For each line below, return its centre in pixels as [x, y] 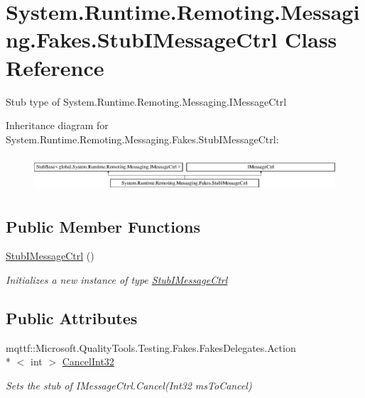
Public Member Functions [103, 226]
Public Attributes [72, 317]
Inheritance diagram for [57, 125]
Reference [55, 67]
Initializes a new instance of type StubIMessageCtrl [117, 279]
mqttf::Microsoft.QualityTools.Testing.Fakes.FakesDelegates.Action [151, 347]
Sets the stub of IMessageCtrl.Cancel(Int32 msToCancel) [129, 385]
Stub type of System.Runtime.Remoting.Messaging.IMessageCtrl [146, 101]
